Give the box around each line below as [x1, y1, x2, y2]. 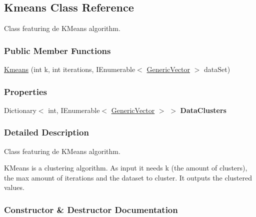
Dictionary [4, 104, 36, 115]
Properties [4, 85, 47, 97]
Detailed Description [4, 126, 89, 138]
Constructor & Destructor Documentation [4, 203, 178, 215]
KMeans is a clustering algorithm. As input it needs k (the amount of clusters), [4, 162, 247, 173]
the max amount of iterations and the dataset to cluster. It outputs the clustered [4, 172, 252, 182]
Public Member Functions [4, 44, 111, 56]
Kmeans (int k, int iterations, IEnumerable [4, 64, 135, 74]
